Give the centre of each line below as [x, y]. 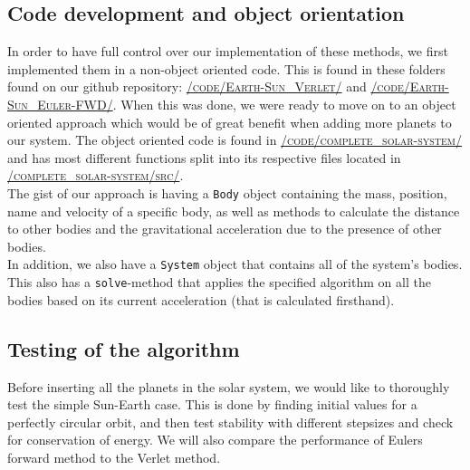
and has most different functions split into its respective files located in [204, 157]
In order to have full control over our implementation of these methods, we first [228, 51]
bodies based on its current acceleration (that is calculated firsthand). [201, 299]
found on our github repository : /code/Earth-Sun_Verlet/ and [187, 86]
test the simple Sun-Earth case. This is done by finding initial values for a [212, 404]
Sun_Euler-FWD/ [60, 104]
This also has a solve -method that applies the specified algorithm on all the [219, 282]
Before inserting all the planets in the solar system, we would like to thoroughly [229, 386]
